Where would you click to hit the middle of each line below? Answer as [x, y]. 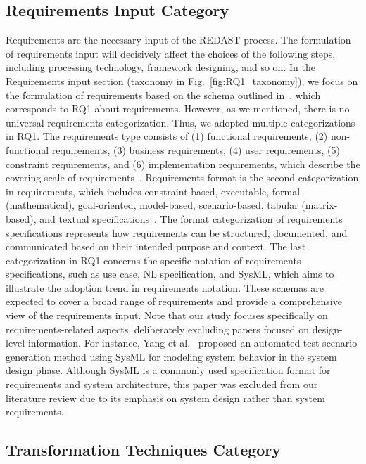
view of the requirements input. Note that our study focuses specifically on [167, 315]
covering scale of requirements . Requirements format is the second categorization [182, 178]
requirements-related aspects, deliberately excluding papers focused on [158, 329]
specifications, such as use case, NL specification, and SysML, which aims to [170, 274]
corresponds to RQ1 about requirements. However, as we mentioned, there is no [178, 109]
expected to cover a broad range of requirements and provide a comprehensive [174, 301]
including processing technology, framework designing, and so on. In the [160, 67]
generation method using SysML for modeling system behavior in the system [171, 356]
